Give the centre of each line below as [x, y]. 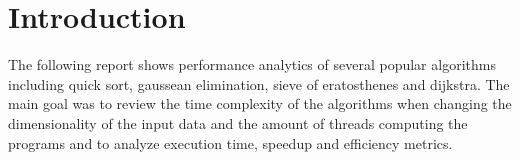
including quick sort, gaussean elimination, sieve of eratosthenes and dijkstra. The [259, 83]
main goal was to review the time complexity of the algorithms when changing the [260, 103]
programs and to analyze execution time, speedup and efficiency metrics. [230, 142]
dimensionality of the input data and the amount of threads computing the [238, 122]
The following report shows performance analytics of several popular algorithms [252, 64]
